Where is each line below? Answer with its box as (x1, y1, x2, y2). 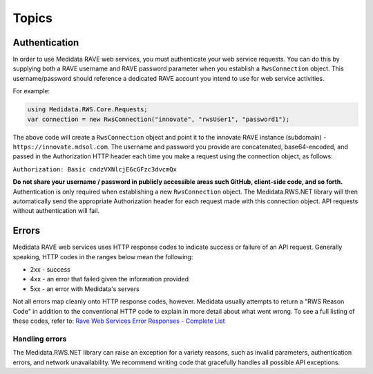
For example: (12, 87, 50, 95)
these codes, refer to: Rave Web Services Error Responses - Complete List (12, 317, 225, 325)
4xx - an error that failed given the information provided (30, 275, 189, 283)
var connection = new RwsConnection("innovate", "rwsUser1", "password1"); (27, 115, 290, 123)
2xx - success (30, 265, 70, 274)
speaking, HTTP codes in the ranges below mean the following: (12, 252, 193, 261)
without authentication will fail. (12, 207, 100, 215)
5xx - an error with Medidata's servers (30, 284, 140, 293)
